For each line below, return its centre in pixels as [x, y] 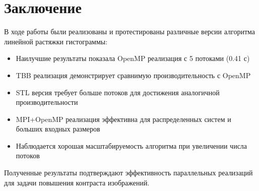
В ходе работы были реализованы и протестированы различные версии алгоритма [130, 31]
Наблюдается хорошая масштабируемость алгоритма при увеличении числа [132, 145]
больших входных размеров [58, 129]
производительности [47, 102]
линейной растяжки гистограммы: [56, 41]
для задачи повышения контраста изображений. [77, 182]
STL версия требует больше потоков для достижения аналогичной [118, 92]
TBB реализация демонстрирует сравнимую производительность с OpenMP [133, 75]
